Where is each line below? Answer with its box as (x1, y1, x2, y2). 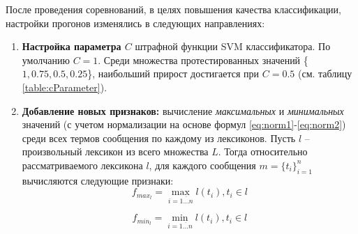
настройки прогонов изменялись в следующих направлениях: (6, 15, 265, 30)
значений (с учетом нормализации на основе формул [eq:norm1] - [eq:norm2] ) (22, 117, 346, 132)
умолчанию (22, 52, 70, 67)
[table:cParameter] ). (22, 79, 107, 94)
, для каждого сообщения (149, 157, 256, 172)
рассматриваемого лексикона (22, 157, 143, 172)
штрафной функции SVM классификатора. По (135, 39, 331, 54)
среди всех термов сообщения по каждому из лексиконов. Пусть (22, 130, 296, 145)
